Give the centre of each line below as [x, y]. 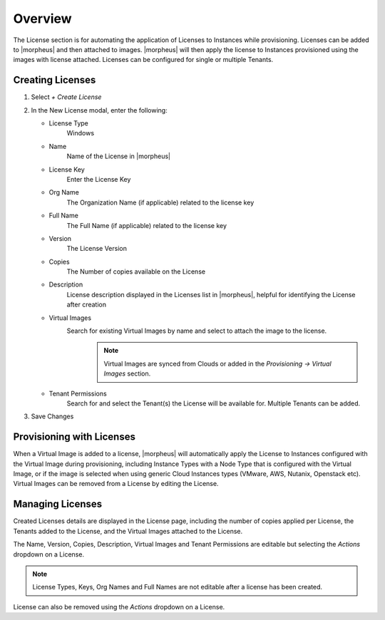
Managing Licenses [58, 504]
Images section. [127, 373]
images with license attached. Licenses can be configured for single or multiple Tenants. [143, 60]
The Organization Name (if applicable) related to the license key [160, 202]
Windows [81, 133]
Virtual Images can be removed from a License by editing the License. [116, 484]
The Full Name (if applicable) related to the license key [147, 225]
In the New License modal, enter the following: [99, 110]
